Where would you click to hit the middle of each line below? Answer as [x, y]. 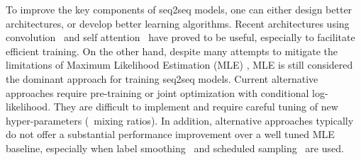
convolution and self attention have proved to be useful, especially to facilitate [180, 37]
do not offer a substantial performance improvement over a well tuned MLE [170, 134]
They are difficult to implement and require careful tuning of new [196, 107]
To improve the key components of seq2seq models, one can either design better [179, 9]
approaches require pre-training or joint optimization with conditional [157, 92]
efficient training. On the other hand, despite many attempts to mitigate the [172, 51]
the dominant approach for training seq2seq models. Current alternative [162, 78]
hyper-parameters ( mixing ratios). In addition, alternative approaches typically [180, 120]
